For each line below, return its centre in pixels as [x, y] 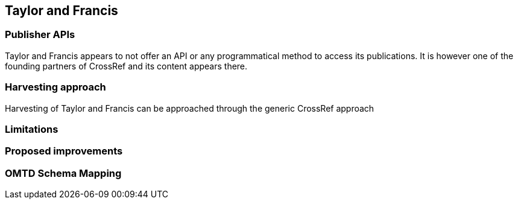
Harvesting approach [55, 87]
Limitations [32, 129]
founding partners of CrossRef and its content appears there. [126, 66]
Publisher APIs [40, 35]
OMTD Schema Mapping [63, 173]
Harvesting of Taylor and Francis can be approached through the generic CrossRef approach [190, 108]
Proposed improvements [64, 151]
